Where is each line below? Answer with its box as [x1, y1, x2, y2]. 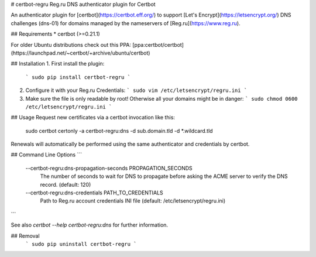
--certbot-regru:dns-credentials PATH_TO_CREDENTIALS [25, 189, 163, 196]
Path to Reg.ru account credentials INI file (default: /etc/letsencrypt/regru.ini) [40, 197, 226, 204]
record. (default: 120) [40, 181, 91, 188]
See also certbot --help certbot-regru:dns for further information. [11, 221, 169, 228]
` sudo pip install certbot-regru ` [25, 74, 131, 80]
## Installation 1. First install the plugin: [11, 60, 105, 67]
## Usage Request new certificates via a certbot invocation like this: [11, 114, 176, 121]
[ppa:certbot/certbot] [132, 41, 184, 48]
